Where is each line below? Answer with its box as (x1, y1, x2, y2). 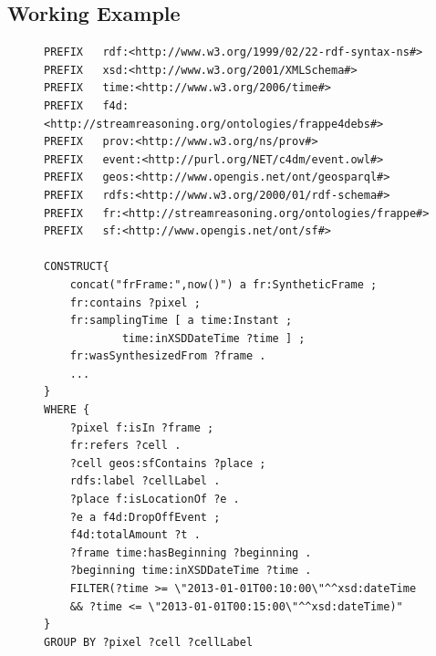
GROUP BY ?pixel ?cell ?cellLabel (44, 635, 254, 649)
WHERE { (44, 403, 90, 417)
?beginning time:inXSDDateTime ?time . (69, 564, 312, 578)
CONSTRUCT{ (44, 260, 109, 274)
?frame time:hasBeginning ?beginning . (69, 546, 312, 559)
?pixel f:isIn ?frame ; (69, 421, 214, 434)
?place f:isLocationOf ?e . (69, 493, 240, 506)
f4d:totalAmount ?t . (69, 528, 201, 542)
